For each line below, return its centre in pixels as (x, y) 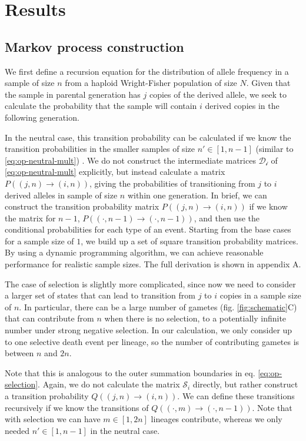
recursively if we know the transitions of (77, 407)
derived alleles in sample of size (61, 195)
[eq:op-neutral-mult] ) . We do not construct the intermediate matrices (130, 160)
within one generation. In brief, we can (197, 195)
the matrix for (30, 218)
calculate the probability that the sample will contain (101, 106)
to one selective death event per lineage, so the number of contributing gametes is (152, 341)
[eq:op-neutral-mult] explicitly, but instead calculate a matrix (115, 172)
